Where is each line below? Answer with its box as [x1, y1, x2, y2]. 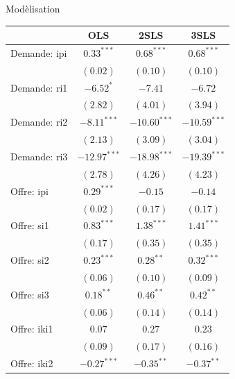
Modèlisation [6, 1, 60, 15]
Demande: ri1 [10, 80, 68, 94]
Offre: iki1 [10, 321, 53, 336]
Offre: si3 [10, 287, 49, 301]
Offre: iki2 [10, 356, 53, 371]
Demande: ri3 [10, 149, 68, 163]
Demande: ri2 [10, 115, 68, 129]
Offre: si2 [10, 253, 49, 267]
